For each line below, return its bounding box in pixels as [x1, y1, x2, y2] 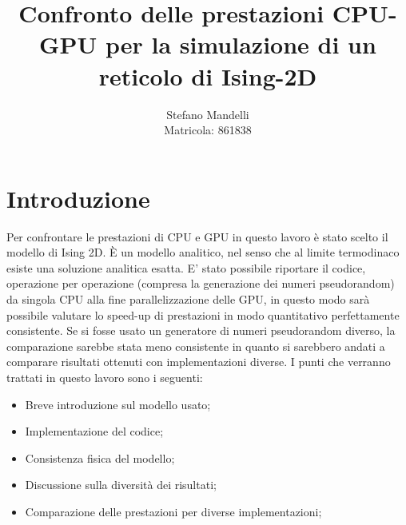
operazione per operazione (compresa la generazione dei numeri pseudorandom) [6, 275, 395, 292]
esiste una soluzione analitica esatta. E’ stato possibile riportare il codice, [6, 259, 366, 276]
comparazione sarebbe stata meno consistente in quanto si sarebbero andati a [6, 337, 385, 354]
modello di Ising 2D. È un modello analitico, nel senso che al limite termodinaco [6, 244, 400, 261]
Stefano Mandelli [166, 105, 249, 122]
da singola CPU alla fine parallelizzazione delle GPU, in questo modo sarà [6, 291, 370, 307]
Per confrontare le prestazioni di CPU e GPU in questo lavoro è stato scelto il [6, 228, 388, 245]
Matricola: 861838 [164, 121, 252, 138]
